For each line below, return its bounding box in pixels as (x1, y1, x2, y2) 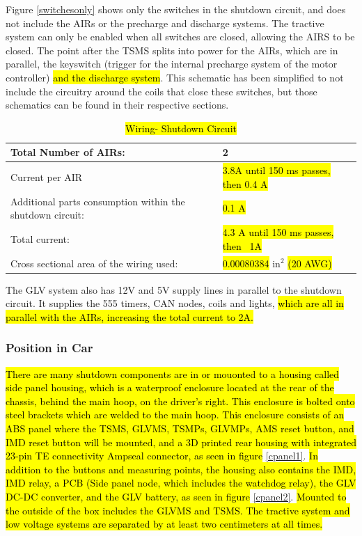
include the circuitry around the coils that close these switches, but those (6, 84, 317, 98)
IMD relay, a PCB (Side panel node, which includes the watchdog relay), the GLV (6, 475, 356, 490)
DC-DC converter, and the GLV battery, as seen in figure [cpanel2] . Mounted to (6, 489, 347, 503)
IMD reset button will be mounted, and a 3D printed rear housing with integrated (6, 434, 356, 449)
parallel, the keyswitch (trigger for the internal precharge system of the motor (6, 56, 338, 71)
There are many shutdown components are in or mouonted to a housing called (6, 366, 340, 381)
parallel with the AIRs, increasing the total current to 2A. (6, 309, 253, 324)
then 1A (222, 238, 262, 253)
